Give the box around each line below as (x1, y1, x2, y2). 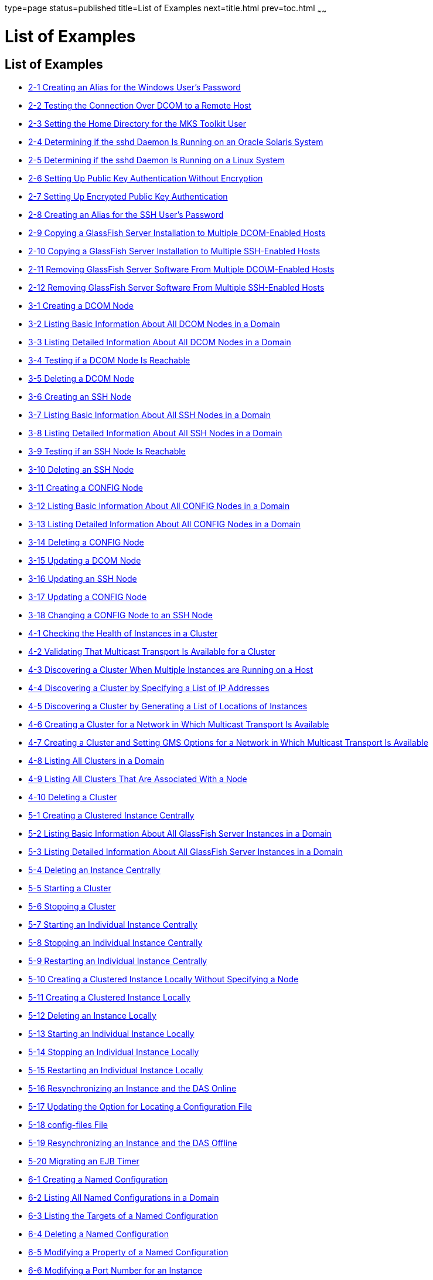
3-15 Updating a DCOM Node (28, 555, 141, 565)
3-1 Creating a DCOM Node (28, 300, 134, 311)
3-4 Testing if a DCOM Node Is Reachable (28, 355, 190, 365)
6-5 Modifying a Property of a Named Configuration (28, 1247, 229, 1257)
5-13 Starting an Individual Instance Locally (28, 1028, 195, 1039)
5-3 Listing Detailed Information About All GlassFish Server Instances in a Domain (28, 846, 343, 857)
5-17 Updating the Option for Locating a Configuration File (28, 1101, 252, 1111)
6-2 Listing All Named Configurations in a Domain (28, 1192, 219, 1202)
